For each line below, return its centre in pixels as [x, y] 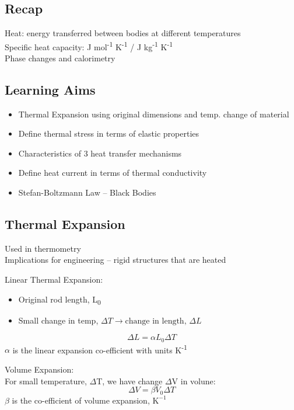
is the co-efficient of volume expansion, [81, 400]
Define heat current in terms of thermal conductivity [113, 173]
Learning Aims [50, 89]
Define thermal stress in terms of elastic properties [108, 133]
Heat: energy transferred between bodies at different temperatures [123, 33]
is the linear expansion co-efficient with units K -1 [100, 349]
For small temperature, [46, 381]
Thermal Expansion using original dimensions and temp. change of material [154, 114]
